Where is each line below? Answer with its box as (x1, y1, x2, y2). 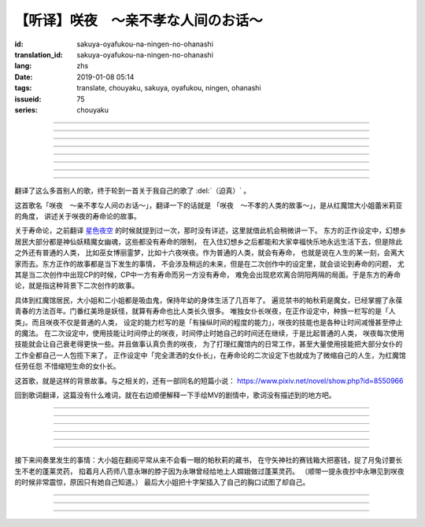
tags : (14, 83, 32, 93)
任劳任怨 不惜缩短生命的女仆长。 (14, 362, 120, 371)
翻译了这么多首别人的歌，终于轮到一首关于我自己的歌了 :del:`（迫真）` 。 (14, 186, 251, 196)
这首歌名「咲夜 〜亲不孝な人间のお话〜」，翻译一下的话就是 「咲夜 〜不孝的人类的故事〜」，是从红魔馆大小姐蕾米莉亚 (14, 201, 403, 210)
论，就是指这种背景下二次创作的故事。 (14, 281, 139, 290)
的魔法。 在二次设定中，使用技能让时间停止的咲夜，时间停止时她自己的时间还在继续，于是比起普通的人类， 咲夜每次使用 (14, 328, 405, 337)
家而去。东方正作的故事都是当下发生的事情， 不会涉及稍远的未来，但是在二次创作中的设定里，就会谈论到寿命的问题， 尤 (14, 259, 405, 268)
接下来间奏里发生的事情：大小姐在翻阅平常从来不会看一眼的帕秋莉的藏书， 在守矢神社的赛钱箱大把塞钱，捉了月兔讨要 (14, 455, 396, 465)
